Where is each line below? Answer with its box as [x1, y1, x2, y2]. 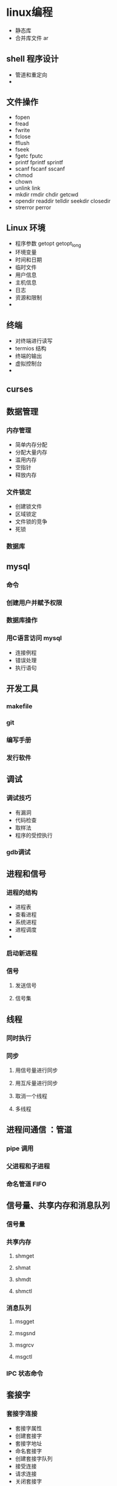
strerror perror [15, 204, 52, 211]
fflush [15, 139, 30, 146]
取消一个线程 [15, 1092, 47, 1099]
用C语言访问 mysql [6, 634, 62, 643]
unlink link [15, 184, 41, 192]
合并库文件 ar [15, 34, 48, 41]
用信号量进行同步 [15, 1066, 58, 1074]
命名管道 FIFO [6, 1180, 47, 1188]
